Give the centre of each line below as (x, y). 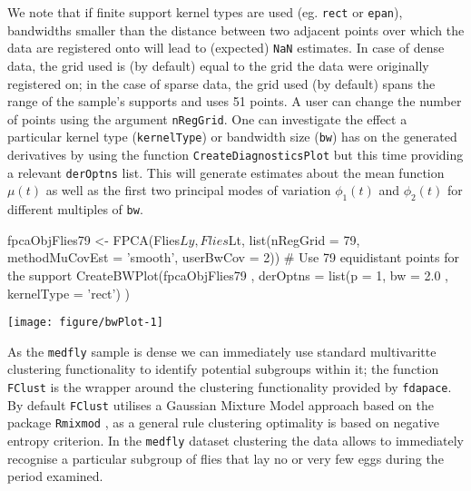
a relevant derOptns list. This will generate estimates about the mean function (226, 172)
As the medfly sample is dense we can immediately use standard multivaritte (222, 351)
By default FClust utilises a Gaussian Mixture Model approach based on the (221, 404)
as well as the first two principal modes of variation (188, 190)
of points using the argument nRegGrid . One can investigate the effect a (207, 118)
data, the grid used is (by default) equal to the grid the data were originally (218, 65)
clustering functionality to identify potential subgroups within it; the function (223, 369)
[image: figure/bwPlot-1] (85, 323)
